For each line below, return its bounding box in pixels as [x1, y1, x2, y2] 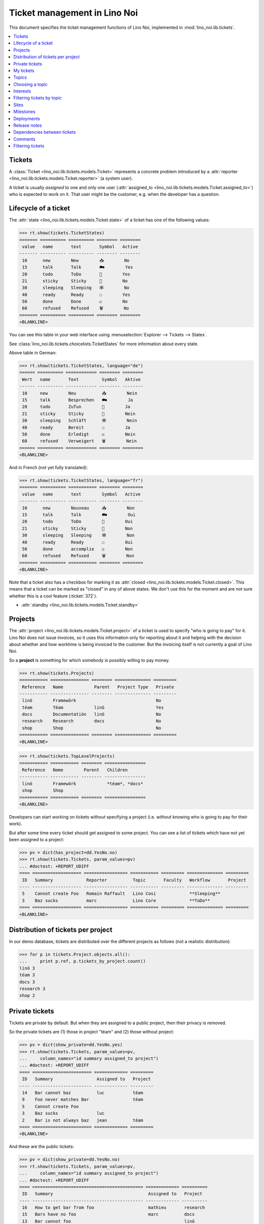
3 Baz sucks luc [22, 1110, 105, 1116]
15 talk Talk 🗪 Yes [22, 264, 133, 270]
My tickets [13, 68, 34, 73]
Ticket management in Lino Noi [9, 7, 138, 18]
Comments [13, 136, 36, 142]
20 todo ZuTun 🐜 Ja [22, 404, 131, 410]
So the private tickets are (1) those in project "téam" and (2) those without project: [9, 1029, 175, 1035]
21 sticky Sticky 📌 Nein [22, 411, 135, 416]
